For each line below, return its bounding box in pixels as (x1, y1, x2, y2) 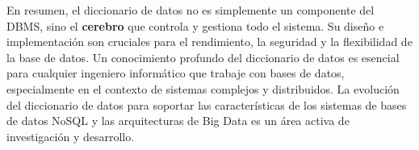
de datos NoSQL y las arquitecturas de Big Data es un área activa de (6, 112, 350, 129)
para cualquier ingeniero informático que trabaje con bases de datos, (6, 65, 345, 81)
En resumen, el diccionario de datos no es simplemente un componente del (6, 2, 375, 18)
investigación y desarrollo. (6, 127, 135, 144)
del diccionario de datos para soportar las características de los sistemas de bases (6, 96, 407, 113)
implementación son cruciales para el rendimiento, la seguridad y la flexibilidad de (6, 33, 413, 50)
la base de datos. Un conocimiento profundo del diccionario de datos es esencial (6, 48, 400, 65)
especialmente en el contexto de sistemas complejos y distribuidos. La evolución (6, 80, 400, 97)
